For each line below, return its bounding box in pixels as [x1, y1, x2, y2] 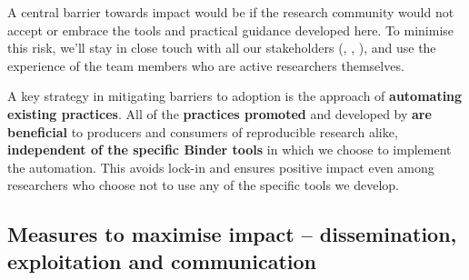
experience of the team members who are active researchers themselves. [7, 55, 404, 75]
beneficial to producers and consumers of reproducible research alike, [7, 122, 398, 141]
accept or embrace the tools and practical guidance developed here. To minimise [7, 20, 454, 39]
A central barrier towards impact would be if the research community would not [7, 3, 454, 21]
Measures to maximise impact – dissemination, [7, 220, 457, 248]
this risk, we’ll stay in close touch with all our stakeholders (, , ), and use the [7, 38, 436, 57]
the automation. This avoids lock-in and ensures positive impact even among [7, 157, 434, 176]
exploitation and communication [7, 246, 317, 275]
